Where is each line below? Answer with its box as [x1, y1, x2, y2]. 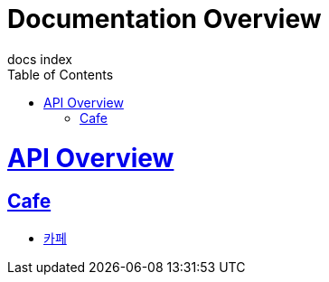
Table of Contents [7, 66, 114, 82]
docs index [7, 51, 73, 67]
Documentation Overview [7, 4, 322, 34]
